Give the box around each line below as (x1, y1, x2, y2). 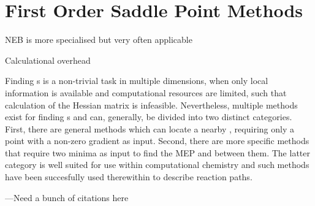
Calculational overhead (5, 53, 91, 66)
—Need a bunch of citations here (5, 191, 129, 204)
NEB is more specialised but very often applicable (5, 33, 192, 46)
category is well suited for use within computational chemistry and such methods (5, 158, 309, 171)
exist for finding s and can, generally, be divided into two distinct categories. (5, 110, 292, 123)
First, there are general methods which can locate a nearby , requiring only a (5, 122, 294, 135)
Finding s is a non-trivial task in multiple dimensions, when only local (5, 74, 268, 87)
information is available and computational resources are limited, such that (5, 86, 287, 99)
